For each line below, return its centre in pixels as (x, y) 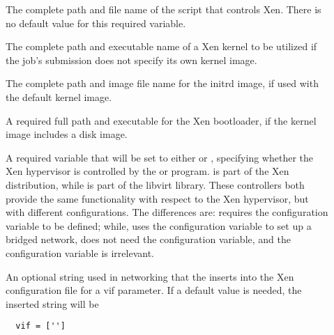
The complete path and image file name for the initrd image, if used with (162, 83)
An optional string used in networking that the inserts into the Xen (150, 276)
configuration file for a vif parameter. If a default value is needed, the (154, 290)
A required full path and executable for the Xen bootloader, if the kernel (161, 120)
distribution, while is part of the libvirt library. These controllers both (155, 184)
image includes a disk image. (67, 134)
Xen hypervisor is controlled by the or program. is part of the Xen (147, 171)
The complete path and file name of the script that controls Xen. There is (164, 9)
